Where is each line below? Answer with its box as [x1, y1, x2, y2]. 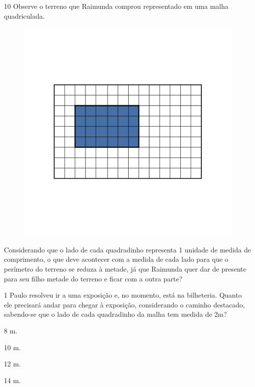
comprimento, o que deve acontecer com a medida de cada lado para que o [4, 254, 228, 264]
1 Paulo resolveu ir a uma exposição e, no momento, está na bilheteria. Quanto [4, 290, 242, 300]
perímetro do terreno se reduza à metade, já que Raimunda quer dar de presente [4, 263, 246, 274]
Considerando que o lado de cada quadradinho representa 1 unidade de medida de [4, 244, 251, 254]
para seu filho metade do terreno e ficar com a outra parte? [4, 273, 183, 283]
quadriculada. [4, 10, 45, 21]
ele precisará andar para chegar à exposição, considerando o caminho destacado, [4, 299, 245, 309]
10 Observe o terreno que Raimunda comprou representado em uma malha [4, 1, 228, 11]
